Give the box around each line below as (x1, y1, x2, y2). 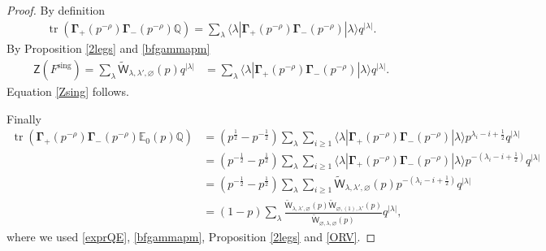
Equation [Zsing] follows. (6, 83, 129, 100)
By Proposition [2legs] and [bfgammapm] (6, 40, 210, 57)
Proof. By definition (6, 2, 106, 18)
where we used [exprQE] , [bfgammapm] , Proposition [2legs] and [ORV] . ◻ (6, 227, 376, 245)
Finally (6, 110, 41, 127)
